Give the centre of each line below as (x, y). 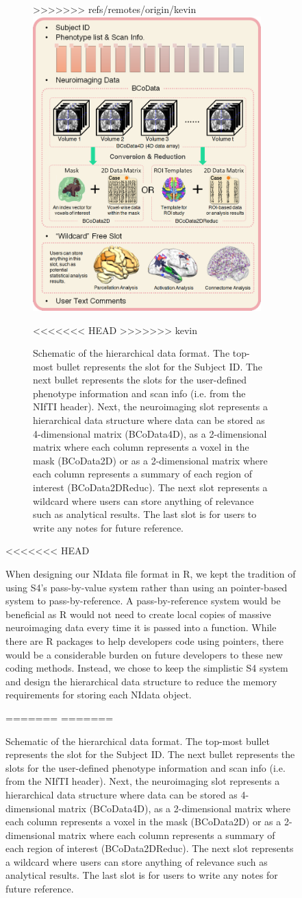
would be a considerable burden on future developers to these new (144, 654)
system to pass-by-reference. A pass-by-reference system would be (143, 601)
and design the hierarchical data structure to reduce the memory (141, 681)
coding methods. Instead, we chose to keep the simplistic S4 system (147, 668)
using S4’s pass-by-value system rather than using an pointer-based (147, 587)
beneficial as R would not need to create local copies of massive (138, 614)
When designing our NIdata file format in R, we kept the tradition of (151, 574)
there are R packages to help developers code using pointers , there (144, 640)
